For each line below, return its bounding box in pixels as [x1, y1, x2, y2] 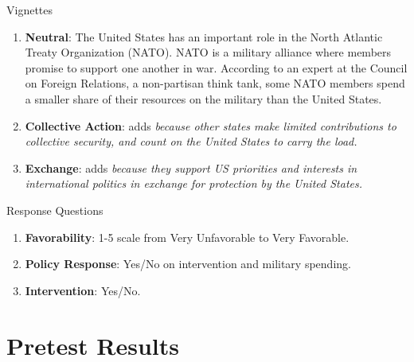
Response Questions [6, 201, 103, 218]
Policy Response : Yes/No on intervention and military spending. [25, 255, 351, 272]
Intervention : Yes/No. [25, 282, 141, 298]
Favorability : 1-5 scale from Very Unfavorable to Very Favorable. [25, 228, 350, 245]
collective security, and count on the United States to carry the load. [25, 133, 357, 150]
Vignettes [6, 2, 53, 18]
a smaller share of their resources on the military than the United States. [25, 90, 382, 107]
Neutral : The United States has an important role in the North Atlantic [25, 28, 383, 45]
